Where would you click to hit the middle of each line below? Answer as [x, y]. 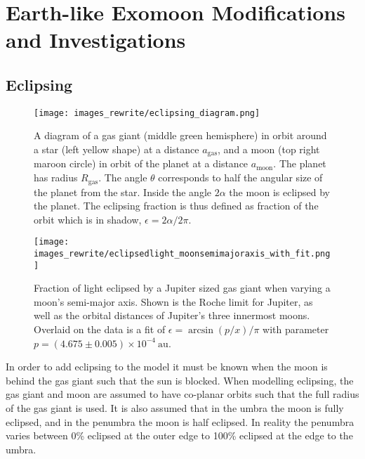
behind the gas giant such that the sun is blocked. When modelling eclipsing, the [180, 380]
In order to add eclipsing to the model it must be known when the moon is [167, 367]
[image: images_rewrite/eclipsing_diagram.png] [147, 113]
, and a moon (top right [269, 149]
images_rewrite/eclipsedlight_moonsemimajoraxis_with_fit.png [182, 253]
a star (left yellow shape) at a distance [117, 149]
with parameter [296, 329]
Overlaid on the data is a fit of [100, 329]
